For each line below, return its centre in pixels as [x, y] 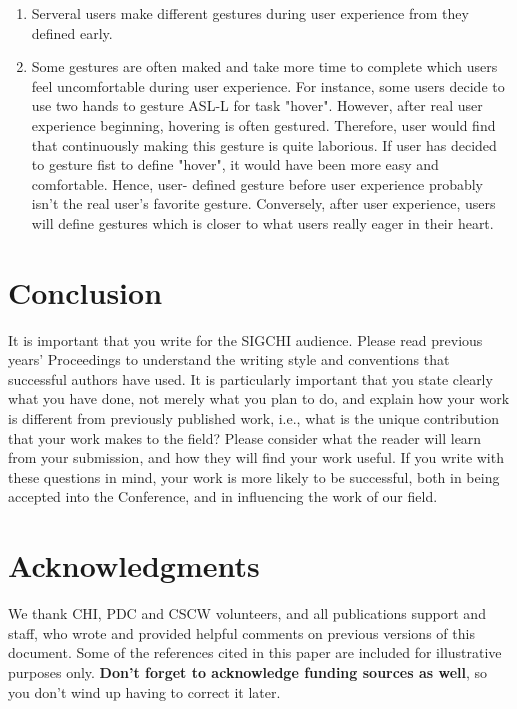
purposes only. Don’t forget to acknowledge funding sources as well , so [248, 671]
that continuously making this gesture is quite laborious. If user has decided [264, 144]
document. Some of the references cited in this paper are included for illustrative [255, 652]
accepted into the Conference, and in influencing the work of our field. [223, 496]
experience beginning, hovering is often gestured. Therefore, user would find [263, 124]
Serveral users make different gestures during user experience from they [250, 13]
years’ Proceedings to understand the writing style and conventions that [229, 359]
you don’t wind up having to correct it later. [144, 691]
